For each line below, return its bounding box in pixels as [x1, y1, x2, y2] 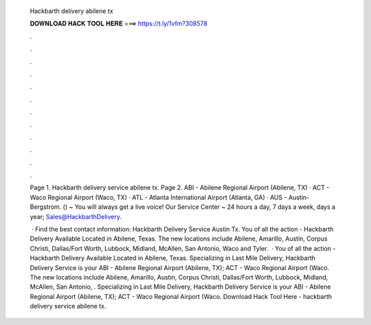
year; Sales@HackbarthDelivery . [30, 212, 122, 221]
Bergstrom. [30, 203, 62, 211]
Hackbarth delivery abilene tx [30, 7, 113, 15]
